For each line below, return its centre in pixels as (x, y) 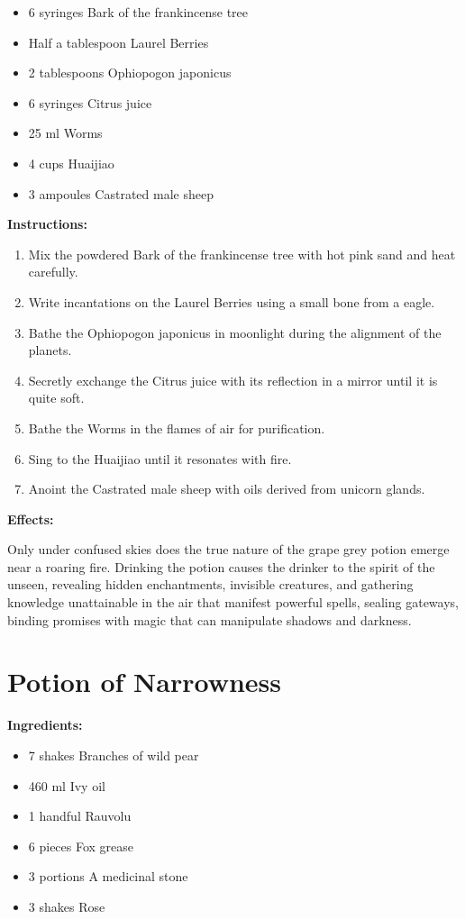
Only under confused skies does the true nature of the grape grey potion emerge (228, 549)
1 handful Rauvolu (80, 816)
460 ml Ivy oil (67, 785)
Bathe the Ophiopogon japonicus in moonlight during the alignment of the (235, 332)
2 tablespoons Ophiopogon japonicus (130, 73)
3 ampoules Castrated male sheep (121, 193)
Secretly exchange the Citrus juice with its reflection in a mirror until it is (233, 380)
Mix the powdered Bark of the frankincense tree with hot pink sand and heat (242, 254)
